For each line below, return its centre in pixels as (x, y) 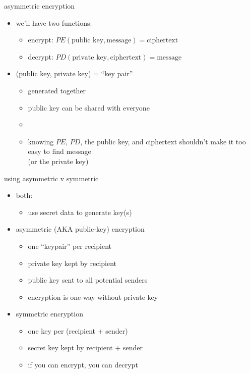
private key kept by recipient (72, 263)
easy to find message (59, 151)
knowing (41, 141)
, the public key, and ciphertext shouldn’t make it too (163, 141)
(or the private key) (58, 161)
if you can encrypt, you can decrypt (83, 365)
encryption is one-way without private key (93, 297)
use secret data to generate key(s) (80, 212)
